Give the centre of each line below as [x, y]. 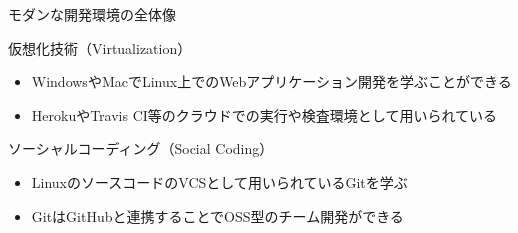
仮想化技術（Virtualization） [100, 47]
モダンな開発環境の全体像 [92, 14]
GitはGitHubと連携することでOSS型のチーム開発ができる [217, 215]
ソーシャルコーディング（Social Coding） [141, 148]
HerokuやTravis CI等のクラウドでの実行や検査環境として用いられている [264, 114]
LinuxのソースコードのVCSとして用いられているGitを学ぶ [219, 181]
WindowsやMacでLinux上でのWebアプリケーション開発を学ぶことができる [271, 81]
